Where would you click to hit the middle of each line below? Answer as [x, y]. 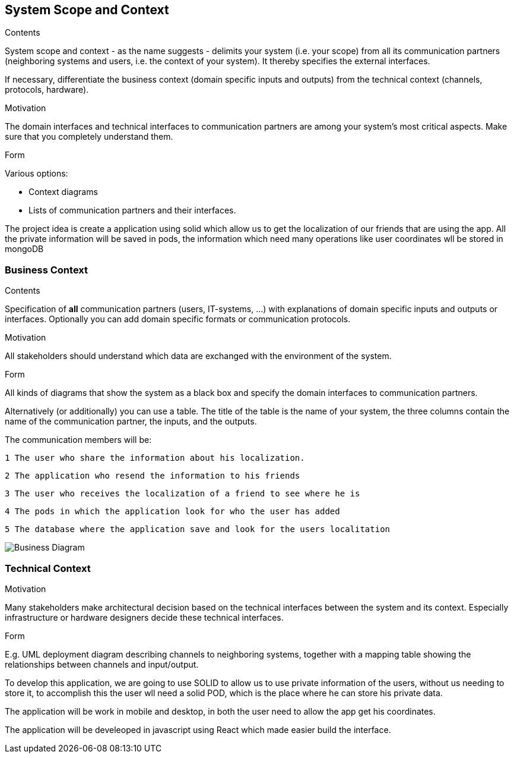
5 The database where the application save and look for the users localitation [198, 529]
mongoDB [24, 249]
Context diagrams [63, 192]
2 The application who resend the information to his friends [153, 476]
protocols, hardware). [47, 90]
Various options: [37, 174]
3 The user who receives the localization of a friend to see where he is [183, 494]
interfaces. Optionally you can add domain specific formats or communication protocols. [178, 319]
